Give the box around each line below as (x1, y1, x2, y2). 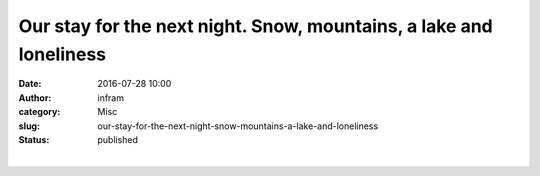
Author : (18, 91, 52, 104)
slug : (18, 120, 40, 132)
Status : (18, 133, 50, 145)
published (97, 133, 139, 145)
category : (18, 106, 61, 118)
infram (97, 91, 125, 104)
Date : (18, 78, 42, 90)
